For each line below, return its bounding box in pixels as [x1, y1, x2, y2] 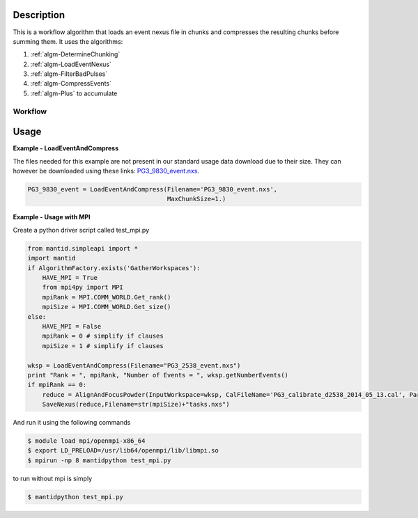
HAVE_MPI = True [42, 274, 98, 282]
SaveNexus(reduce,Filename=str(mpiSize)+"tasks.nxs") [42, 400, 230, 409]
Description [13, 9, 65, 21]
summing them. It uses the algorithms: [13, 37, 123, 45]
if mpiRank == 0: [27, 381, 87, 389]
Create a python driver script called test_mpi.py [13, 226, 150, 234]
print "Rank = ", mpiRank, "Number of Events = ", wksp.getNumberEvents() [27, 371, 289, 379]
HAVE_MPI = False [42, 322, 102, 330]
